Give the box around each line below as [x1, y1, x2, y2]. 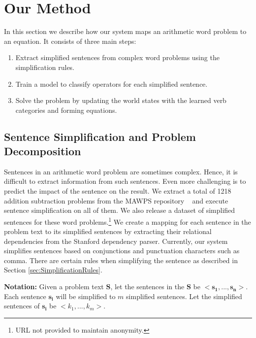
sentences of [4, 301, 40, 311]
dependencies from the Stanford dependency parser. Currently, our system [4, 236, 228, 246]
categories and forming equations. [15, 104, 117, 115]
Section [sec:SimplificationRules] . [4, 265, 102, 275]
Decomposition [4, 143, 81, 159]
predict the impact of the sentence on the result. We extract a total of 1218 [4, 186, 231, 196]
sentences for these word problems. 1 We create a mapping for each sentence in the [4, 215, 251, 227]
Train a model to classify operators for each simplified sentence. [15, 78, 208, 89]
